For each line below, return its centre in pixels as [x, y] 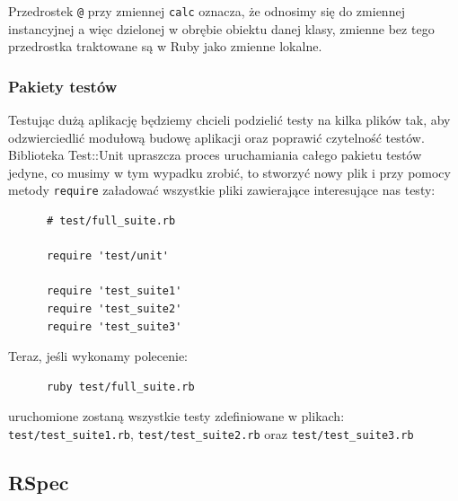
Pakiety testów [63, 86]
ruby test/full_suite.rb [120, 387]
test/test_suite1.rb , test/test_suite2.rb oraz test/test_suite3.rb [211, 434]
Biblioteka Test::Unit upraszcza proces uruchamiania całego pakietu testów [215, 155]
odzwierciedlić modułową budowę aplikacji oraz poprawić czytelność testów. [216, 137]
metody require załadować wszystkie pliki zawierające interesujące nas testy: [222, 190]
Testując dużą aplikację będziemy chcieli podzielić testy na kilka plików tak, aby [229, 120]
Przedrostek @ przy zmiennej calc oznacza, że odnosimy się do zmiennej [207, 11]
